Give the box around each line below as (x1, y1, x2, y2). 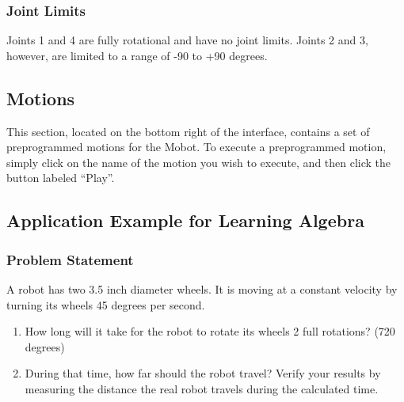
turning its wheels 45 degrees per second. (6, 296, 205, 313)
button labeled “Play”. (6, 169, 115, 186)
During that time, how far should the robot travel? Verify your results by (25, 365, 381, 381)
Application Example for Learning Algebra (6, 208, 364, 233)
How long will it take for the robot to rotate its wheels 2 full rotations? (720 (25, 323, 395, 339)
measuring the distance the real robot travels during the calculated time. (25, 380, 379, 396)
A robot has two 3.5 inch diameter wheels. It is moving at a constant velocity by (6, 280, 398, 297)
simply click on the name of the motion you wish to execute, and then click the (6, 154, 391, 170)
